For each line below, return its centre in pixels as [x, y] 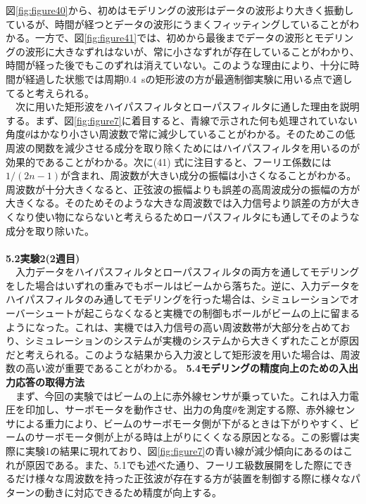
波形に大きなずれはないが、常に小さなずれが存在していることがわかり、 [192, 51]
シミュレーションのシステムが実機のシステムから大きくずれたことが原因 [192, 341]
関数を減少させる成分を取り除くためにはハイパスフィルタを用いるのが [197, 147]
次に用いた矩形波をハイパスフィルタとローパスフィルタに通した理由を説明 [187, 106]
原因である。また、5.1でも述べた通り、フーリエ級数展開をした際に [179, 464]
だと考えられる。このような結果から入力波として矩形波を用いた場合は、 [173, 354]
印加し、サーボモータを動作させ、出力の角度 [128, 409]
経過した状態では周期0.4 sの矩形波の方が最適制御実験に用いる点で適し [189, 78]
